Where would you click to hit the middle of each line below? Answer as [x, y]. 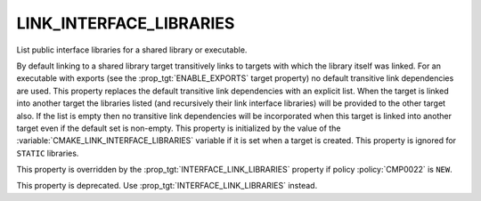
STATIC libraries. [48, 153]
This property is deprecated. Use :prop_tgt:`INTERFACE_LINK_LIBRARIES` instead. [167, 186]
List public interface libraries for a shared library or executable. [132, 50]
